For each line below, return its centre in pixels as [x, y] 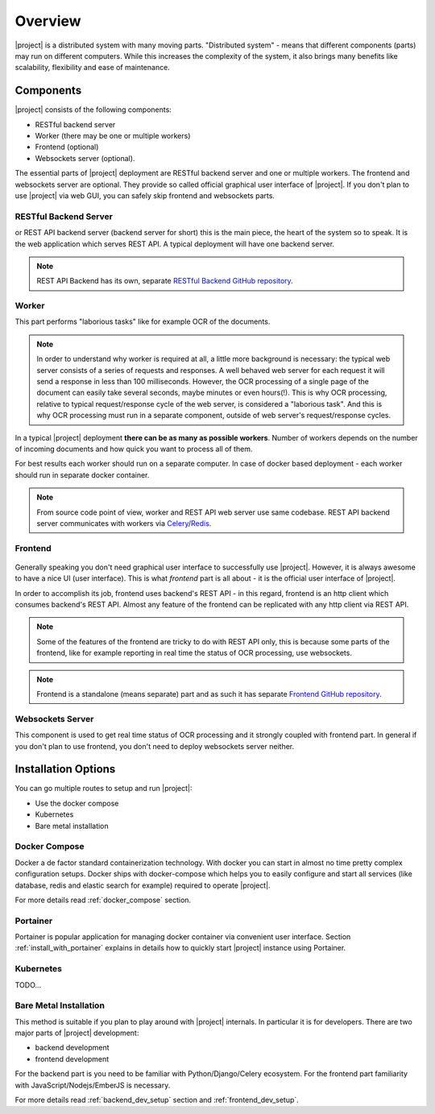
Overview [48, 21]
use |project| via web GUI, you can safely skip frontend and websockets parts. [145, 195]
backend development [72, 1048]
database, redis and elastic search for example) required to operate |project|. [143, 885]
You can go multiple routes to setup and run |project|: [104, 789]
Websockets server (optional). [85, 158]
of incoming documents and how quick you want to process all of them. [134, 449]
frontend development [72, 1058]
